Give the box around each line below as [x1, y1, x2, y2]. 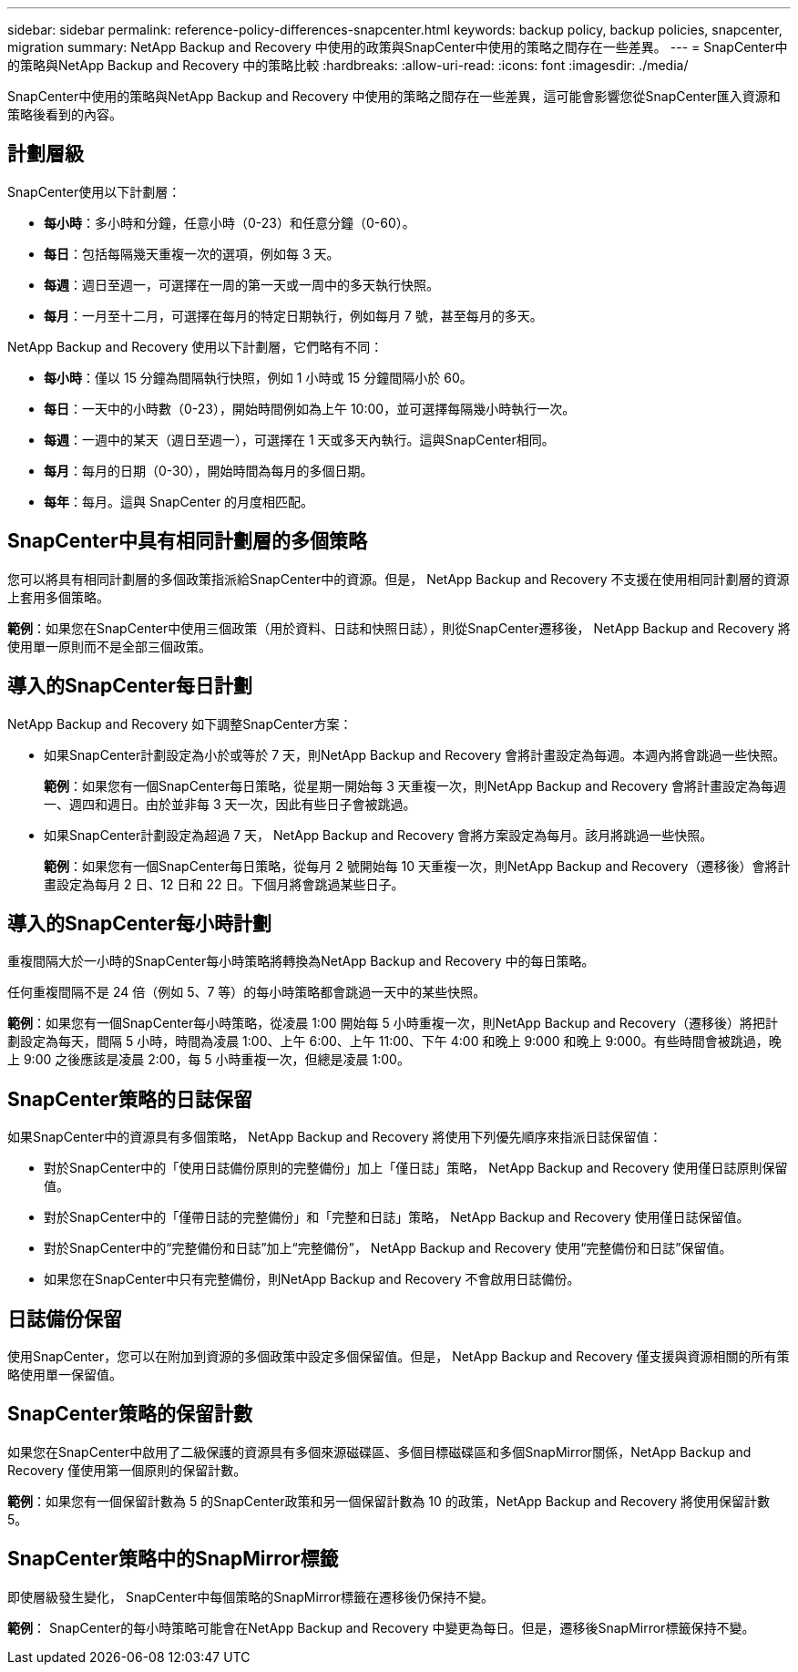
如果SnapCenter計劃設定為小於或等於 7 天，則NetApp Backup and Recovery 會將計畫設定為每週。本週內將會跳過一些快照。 [44, 746, 786, 763]
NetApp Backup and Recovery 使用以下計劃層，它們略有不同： [7, 338, 384, 354]
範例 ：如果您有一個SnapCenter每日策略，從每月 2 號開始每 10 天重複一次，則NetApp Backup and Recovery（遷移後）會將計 [44, 857, 791, 874]
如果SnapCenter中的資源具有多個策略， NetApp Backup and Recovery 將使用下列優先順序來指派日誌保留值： [7, 1129, 662, 1145]
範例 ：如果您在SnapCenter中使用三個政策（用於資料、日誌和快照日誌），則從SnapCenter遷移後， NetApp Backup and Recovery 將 [7, 620, 791, 636]
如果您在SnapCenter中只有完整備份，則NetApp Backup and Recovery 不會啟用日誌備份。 [44, 1271, 580, 1287]
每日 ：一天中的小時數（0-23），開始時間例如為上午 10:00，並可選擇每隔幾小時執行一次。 [44, 400, 576, 416]
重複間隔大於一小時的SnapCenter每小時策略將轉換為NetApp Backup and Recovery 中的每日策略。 [7, 953, 595, 969]
